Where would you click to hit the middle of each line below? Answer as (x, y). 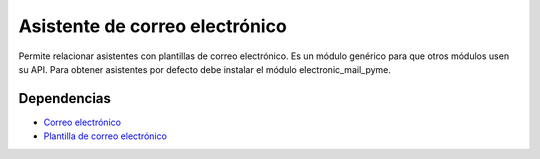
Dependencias (65, 98)
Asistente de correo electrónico (152, 26)
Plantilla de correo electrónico (105, 136)
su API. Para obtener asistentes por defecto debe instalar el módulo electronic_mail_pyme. (205, 69)
